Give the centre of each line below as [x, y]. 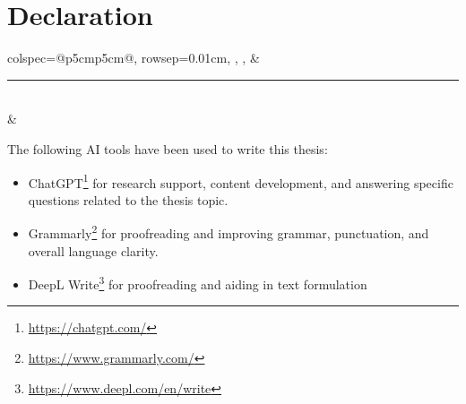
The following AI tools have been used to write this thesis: [168, 148]
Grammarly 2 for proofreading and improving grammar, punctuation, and [229, 232]
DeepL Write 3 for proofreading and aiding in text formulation [198, 283]
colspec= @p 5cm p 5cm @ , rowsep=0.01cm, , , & [134, 58]
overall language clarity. [93, 250]
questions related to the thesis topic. [128, 199]
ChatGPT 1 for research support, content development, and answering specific [241, 181]
